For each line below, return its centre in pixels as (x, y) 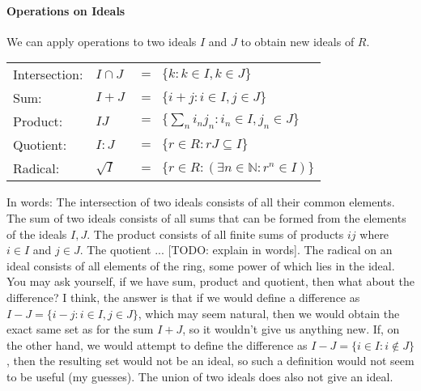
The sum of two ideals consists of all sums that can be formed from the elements (206, 217)
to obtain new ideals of (298, 41)
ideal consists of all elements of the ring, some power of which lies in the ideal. (201, 265)
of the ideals (37, 234)
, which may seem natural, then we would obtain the (269, 313)
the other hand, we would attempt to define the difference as (157, 344)
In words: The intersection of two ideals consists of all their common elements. (201, 202)
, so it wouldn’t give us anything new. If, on (291, 329)
